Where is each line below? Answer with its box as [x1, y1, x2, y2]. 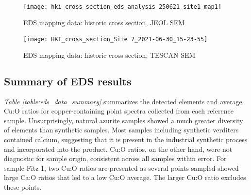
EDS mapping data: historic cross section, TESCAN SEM [23, 49, 196, 60]
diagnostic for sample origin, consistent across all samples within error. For [4, 153, 227, 163]
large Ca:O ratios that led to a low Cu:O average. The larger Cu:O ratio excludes [4, 172, 246, 182]
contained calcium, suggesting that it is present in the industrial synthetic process [4, 134, 248, 145]
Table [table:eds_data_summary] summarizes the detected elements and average [4, 96, 242, 106]
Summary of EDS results [4, 73, 132, 88]
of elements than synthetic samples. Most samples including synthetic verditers [4, 125, 239, 135]
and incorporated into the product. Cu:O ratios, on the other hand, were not [4, 144, 233, 154]
